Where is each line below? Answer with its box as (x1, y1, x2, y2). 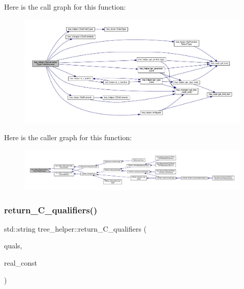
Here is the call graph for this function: (4, 2, 126, 12)
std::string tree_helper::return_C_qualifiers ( (4, 223, 147, 234)
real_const (4, 258, 38, 268)
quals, (4, 240, 22, 251)
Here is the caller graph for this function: (4, 132, 132, 143)
